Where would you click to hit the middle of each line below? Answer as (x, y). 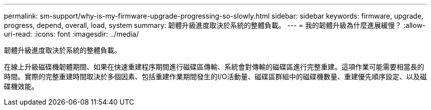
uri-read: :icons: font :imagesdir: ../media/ (71, 34)
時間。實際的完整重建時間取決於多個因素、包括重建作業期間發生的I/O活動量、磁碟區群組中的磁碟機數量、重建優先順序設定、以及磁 (215, 77)
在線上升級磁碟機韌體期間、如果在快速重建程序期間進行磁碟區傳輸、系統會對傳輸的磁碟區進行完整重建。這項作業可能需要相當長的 (214, 67)
